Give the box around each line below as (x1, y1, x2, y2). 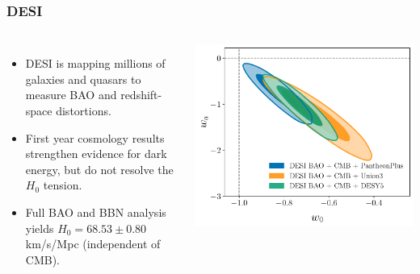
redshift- (120, 86, 162, 103)
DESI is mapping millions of (25, 55, 166, 72)
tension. (43, 176, 82, 193)
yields (25, 219, 54, 236)
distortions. (56, 102, 111, 118)
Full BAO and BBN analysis (25, 203, 166, 220)
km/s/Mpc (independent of (25, 235, 161, 252)
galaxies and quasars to (25, 70, 141, 87)
